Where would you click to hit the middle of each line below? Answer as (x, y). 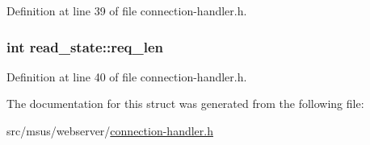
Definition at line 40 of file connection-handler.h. (127, 76)
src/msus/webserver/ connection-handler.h (110, 130)
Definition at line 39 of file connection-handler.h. (127, 10)
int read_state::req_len (85, 46)
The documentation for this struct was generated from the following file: (185, 104)
